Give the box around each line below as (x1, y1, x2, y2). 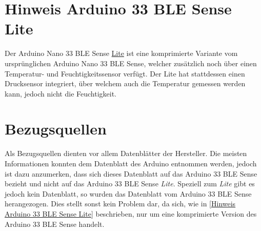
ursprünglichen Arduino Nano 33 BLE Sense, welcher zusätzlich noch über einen (5, 57, 257, 68)
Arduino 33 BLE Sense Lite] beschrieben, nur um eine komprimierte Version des (5, 208, 257, 219)
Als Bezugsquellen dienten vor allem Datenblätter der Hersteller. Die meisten (5, 148, 247, 159)
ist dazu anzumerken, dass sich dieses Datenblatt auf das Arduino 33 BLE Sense (5, 168, 257, 179)
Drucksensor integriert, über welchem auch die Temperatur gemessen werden (5, 78, 246, 89)
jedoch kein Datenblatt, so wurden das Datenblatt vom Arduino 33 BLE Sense (5, 188, 252, 199)
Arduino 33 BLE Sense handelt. (5, 218, 105, 229)
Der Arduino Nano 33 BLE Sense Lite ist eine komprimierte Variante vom (5, 48, 238, 59)
